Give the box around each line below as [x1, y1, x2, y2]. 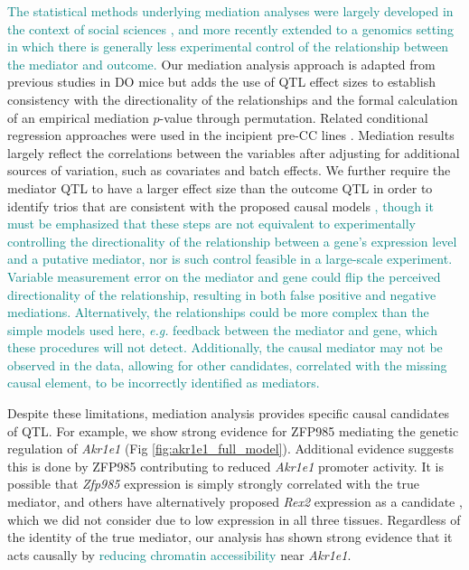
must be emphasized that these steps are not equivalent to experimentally [7, 214, 416, 233]
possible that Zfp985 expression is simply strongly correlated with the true [7, 474, 420, 493]
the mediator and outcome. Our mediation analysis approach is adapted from [7, 54, 436, 73]
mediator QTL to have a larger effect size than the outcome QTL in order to [7, 178, 433, 197]
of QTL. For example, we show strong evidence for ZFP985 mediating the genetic [7, 421, 459, 440]
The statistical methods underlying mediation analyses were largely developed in [7, 2, 454, 20]
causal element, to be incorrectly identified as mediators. [7, 373, 320, 392]
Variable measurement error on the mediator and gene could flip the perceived [7, 266, 441, 285]
